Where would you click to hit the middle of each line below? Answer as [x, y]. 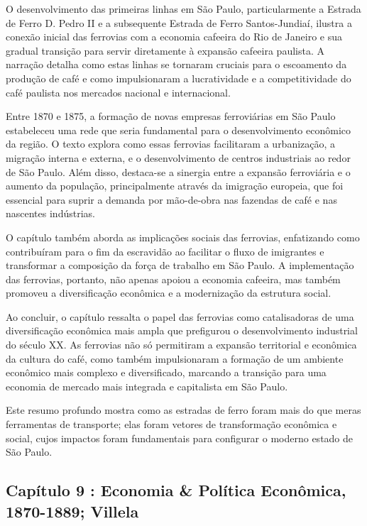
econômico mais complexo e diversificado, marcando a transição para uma [166, 372]
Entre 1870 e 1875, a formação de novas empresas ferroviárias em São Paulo [171, 116]
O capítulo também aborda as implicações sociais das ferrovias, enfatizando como [183, 237]
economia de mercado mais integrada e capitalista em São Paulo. [147, 386]
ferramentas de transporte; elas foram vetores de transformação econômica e [171, 424]
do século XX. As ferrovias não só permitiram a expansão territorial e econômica [181, 345]
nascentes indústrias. [50, 213]
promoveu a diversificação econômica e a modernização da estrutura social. [169, 293]
